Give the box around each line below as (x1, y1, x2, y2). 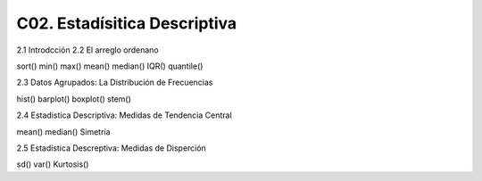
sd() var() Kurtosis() (16, 159, 89, 169)
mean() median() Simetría (16, 126, 111, 137)
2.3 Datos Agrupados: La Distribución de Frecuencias (16, 77, 213, 88)
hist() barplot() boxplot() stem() (16, 94, 131, 104)
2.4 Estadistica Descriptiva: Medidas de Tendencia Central (16, 110, 232, 120)
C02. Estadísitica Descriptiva (16, 13, 237, 33)
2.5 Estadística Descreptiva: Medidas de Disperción (16, 143, 207, 153)
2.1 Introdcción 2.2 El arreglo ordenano (16, 45, 160, 55)
